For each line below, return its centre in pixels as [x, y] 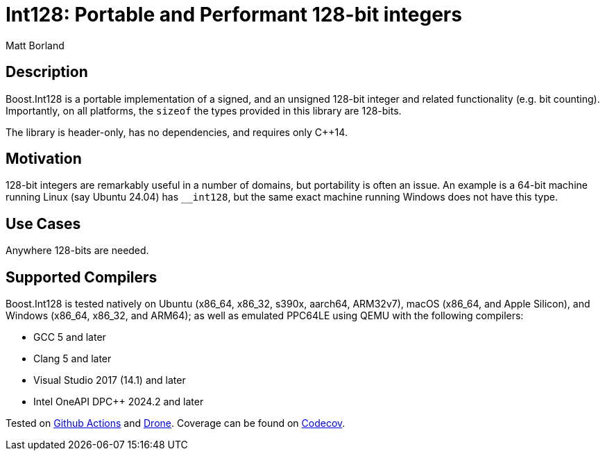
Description [47, 72]
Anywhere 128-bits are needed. [77, 251]
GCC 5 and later [70, 337]
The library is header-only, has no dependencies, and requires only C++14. [177, 132]
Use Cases [43, 223]
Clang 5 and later [73, 359]
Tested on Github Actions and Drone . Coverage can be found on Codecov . [176, 423]
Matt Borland [35, 45]
